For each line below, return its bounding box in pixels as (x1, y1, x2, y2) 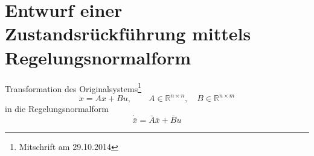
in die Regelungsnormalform (5, 102, 109, 115)
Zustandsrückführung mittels (5, 21, 251, 46)
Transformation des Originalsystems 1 (5, 80, 142, 95)
